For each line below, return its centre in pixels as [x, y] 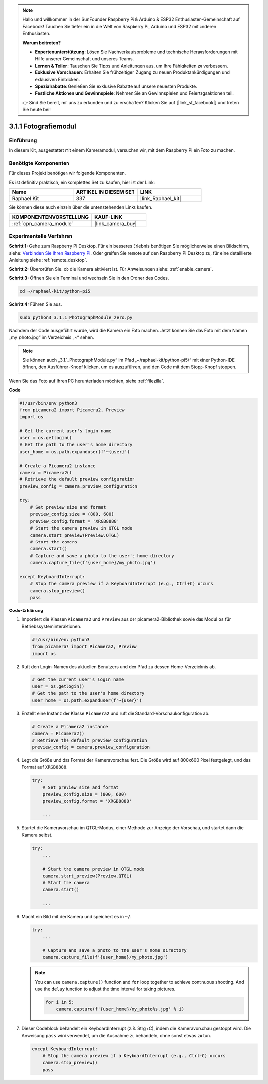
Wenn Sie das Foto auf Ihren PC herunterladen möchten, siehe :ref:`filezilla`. [87, 381]
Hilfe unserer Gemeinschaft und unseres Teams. [84, 59]
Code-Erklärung [26, 610]
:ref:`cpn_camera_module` [43, 223]
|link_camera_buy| [116, 223]
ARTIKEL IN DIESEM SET [105, 192]
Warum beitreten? [42, 43]
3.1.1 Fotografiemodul [43, 126]
